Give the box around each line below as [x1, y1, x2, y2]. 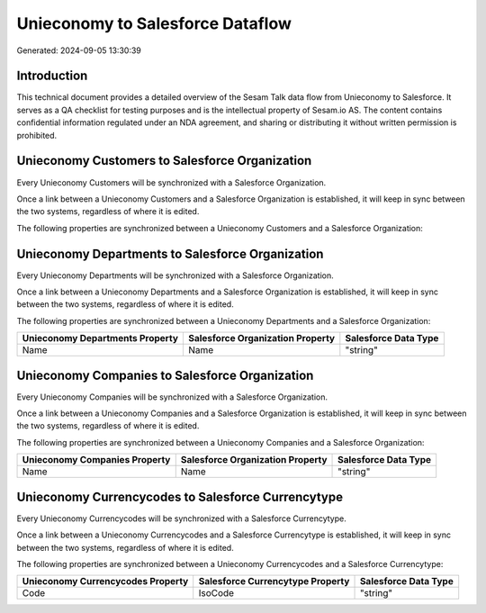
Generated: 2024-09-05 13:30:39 [16, 45, 141, 56]
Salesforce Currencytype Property [198, 575, 350, 588]
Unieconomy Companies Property [22, 454, 171, 466]
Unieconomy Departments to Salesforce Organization [16, 246, 324, 261]
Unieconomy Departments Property [22, 332, 179, 345]
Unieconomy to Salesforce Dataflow [16, 14, 292, 33]
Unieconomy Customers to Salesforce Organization [16, 153, 312, 168]
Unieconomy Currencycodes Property [22, 575, 189, 588]
